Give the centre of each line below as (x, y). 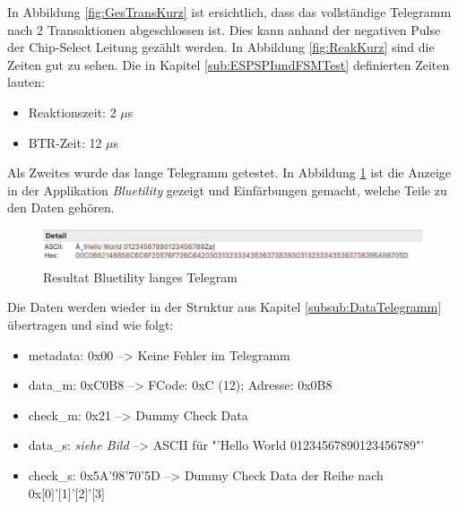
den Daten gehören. (61, 207)
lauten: (26, 82)
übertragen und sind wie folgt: (91, 325)
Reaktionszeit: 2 (72, 112)
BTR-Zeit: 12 (65, 142)
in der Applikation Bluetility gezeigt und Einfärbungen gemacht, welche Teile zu (227, 190)
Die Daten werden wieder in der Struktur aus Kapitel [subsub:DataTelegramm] (225, 307)
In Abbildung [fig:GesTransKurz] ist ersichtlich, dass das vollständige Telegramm (229, 12)
